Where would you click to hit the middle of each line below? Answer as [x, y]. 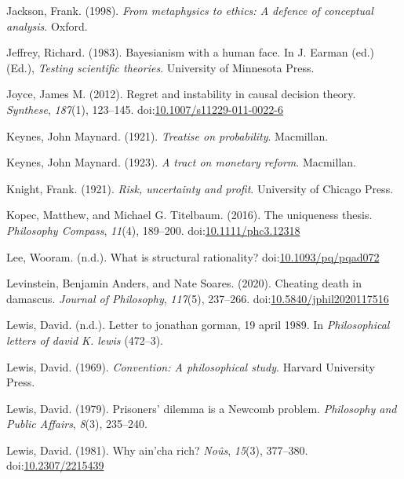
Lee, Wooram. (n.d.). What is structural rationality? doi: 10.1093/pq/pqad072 [193, 256]
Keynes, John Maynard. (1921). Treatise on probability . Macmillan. [167, 135]
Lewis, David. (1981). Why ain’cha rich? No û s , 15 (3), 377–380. [157, 450]
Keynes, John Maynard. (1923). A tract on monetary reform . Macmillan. [181, 162]
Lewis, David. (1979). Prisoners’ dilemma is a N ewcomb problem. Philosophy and [202, 408]
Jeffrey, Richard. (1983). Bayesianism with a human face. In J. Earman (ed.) [191, 52]
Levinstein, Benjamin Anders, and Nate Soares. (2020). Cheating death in [184, 283]
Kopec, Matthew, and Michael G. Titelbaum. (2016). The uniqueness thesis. [189, 215]
